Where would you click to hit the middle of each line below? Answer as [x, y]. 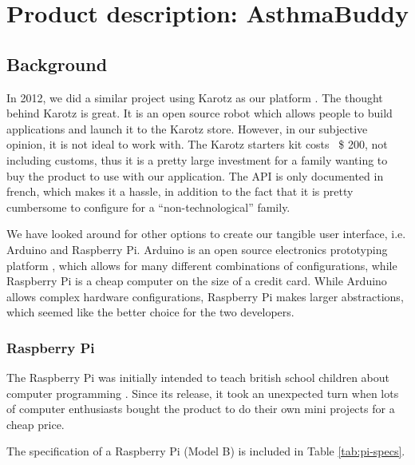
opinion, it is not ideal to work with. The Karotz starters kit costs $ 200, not [197, 144]
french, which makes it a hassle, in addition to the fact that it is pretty [180, 191]
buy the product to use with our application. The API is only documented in [195, 175]
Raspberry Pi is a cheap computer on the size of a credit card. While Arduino [197, 281]
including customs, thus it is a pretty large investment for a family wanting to [197, 159]
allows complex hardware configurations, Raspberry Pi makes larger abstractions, [205, 296]
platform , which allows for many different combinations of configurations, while [202, 265]
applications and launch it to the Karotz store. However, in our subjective [187, 128]
